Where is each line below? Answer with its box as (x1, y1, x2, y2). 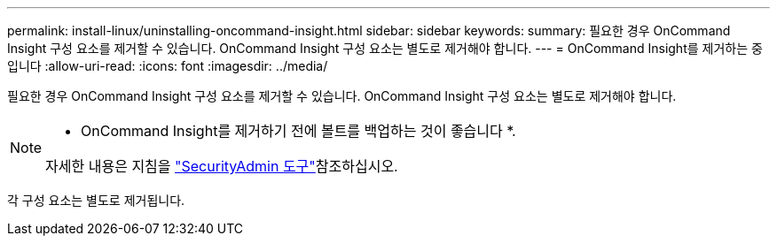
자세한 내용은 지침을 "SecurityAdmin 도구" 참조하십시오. (45, 157, 398, 175)
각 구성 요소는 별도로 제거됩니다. (7, 193, 185, 208)
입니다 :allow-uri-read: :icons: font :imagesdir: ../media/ (7, 58, 328, 73)
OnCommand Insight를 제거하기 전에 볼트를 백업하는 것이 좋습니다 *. (81, 122, 516, 140)
